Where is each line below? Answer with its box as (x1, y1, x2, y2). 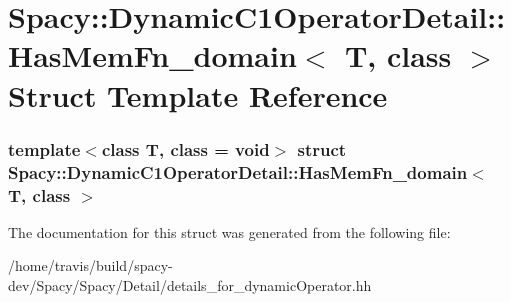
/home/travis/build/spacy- (8, 255, 173, 276)
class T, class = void (101, 136, 270, 161)
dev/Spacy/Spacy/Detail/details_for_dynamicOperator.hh (8, 275, 372, 295)
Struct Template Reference (8, 74, 388, 115)
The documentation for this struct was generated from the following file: (8, 221, 451, 242)
